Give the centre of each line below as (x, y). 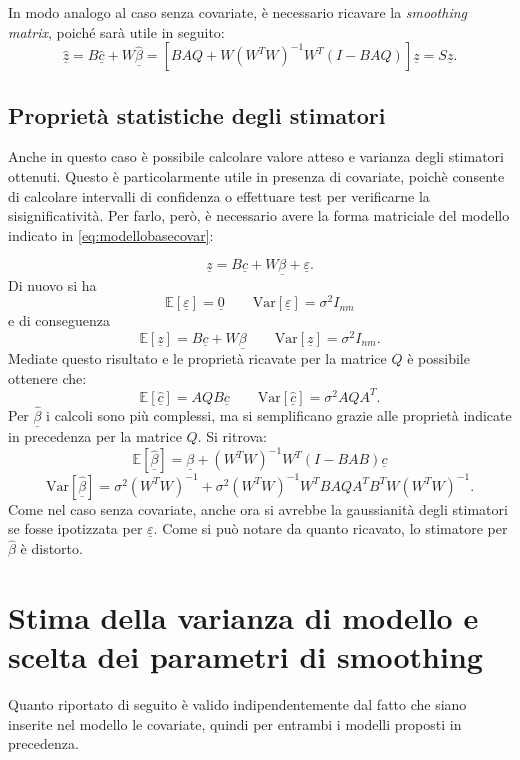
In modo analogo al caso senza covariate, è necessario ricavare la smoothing (238, 12)
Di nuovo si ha (52, 284)
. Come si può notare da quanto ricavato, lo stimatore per (330, 528)
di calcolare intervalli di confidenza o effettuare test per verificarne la (219, 195)
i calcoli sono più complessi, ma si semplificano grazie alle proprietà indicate (279, 415)
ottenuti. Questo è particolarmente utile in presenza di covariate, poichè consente (256, 175)
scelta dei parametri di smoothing (245, 656)
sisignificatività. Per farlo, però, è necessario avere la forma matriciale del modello (259, 215)
